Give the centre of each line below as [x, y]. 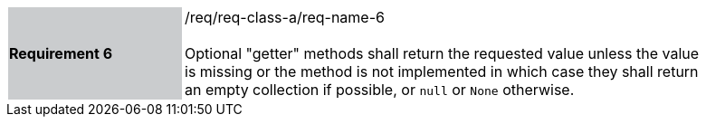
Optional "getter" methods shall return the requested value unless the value [442, 53]
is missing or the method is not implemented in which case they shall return [442, 72]
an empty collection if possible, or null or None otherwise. [380, 90]
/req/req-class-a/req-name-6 [285, 17]
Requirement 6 [61, 53]
